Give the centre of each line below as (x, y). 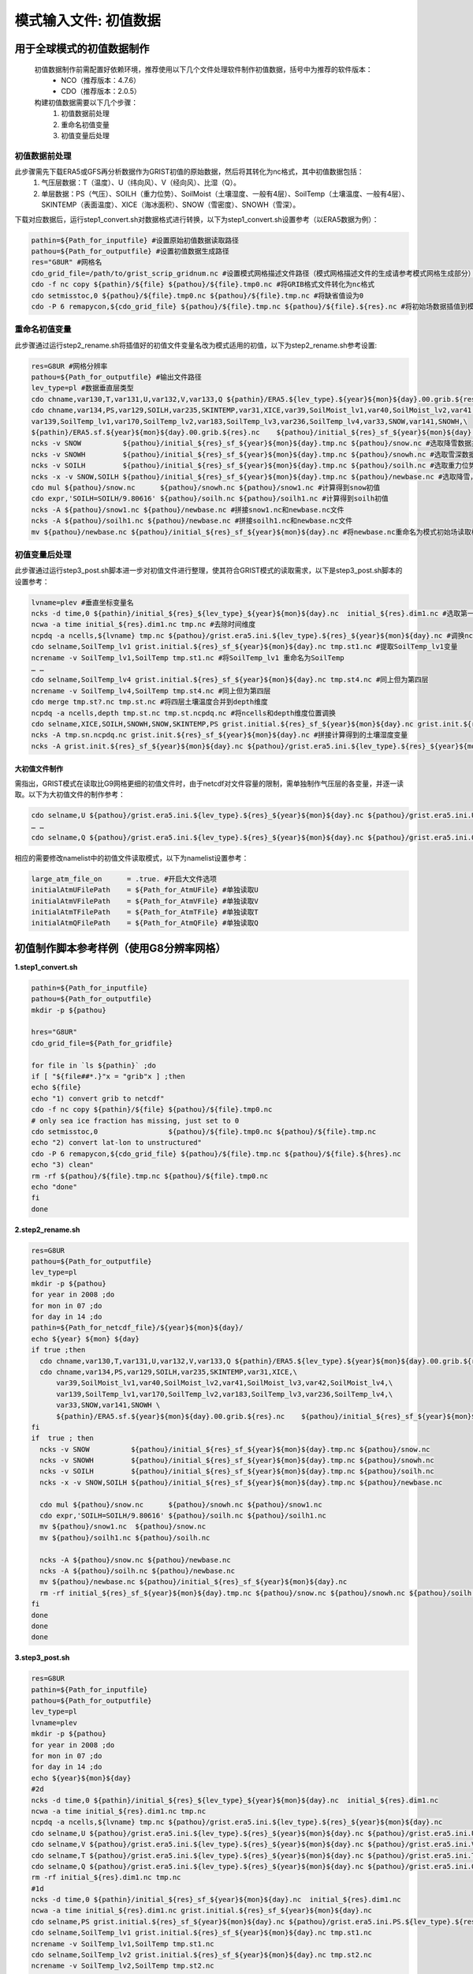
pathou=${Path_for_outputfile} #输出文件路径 (116, 377)
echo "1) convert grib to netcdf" (98, 1098)
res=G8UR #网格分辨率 (69, 366)
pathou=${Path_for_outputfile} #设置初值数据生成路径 (130, 251)
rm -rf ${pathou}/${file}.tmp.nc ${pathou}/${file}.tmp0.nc (150, 1176)
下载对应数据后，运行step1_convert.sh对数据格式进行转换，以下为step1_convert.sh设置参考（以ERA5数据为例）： (197, 219)
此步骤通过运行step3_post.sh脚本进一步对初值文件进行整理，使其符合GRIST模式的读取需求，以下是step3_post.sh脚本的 (209, 570)
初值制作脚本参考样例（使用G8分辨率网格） (120, 948)
